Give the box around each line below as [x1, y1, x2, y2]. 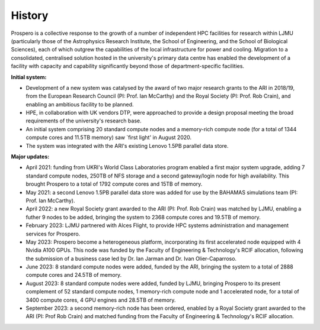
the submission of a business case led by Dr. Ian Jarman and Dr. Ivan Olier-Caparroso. [25, 255, 237, 262]
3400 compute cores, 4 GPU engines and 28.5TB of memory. [25, 296, 176, 303]
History [11, 9, 49, 22]
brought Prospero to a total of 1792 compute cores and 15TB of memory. [25, 180, 203, 187]
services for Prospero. [25, 230, 81, 237]
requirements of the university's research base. [25, 117, 142, 124]
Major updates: [11, 153, 50, 160]
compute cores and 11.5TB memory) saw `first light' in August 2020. [25, 134, 192, 141]
